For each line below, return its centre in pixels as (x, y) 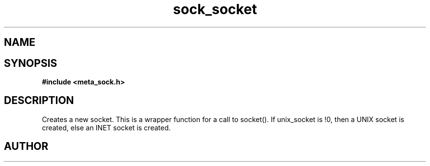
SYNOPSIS (31, 63)
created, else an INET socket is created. (106, 127)
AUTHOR (26, 146)
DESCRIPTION (39, 101)
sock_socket (215, 9)
